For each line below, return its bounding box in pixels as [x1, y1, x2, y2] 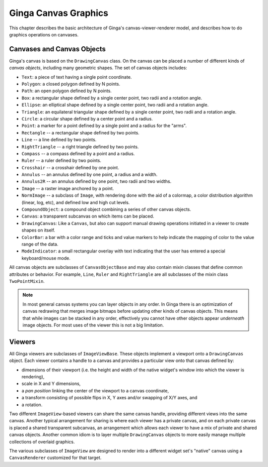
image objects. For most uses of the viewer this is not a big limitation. [22, 322, 164, 328]
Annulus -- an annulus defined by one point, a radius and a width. [21, 172, 158, 178]
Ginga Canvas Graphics [9, 7, 109, 18]
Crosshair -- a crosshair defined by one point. [21, 164, 119, 170]
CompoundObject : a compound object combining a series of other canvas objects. [21, 207, 191, 213]
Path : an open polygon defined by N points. [21, 88, 112, 94]
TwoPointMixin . [9, 278, 45, 284]
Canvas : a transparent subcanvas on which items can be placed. [21, 213, 154, 219]
